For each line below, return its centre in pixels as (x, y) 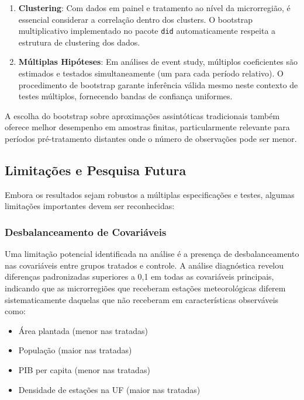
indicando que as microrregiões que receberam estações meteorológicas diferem (145, 288)
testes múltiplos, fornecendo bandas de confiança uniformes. (125, 96)
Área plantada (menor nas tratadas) (83, 330)
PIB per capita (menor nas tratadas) (84, 369)
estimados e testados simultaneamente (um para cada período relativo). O (151, 73)
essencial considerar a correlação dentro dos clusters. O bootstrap (135, 19)
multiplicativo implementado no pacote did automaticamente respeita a (147, 31)
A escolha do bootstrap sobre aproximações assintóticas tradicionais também (142, 115)
